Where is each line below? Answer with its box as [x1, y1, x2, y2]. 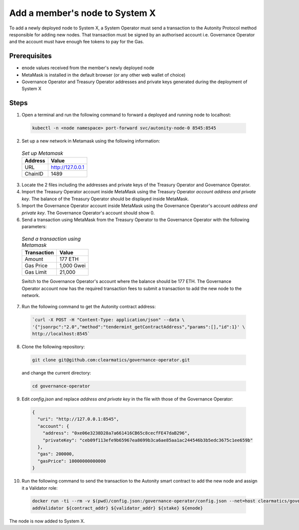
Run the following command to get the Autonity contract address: [21, 304, 156, 310]
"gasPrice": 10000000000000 [37, 458, 106, 464]
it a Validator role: [21, 485, 58, 491]
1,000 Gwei [59, 262, 86, 269]
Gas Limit [24, 269, 47, 276]
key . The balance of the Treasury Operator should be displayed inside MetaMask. [21, 196, 189, 202]
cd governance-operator [32, 384, 91, 389]
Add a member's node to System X [9, 7, 156, 18]
